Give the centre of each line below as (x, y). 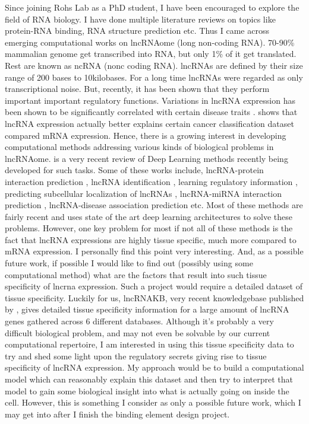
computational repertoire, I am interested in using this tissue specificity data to (149, 344)
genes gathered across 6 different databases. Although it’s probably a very (139, 321)
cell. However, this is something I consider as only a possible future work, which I (153, 402)
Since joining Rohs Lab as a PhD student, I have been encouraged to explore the (152, 7)
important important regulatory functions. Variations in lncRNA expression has (150, 100)
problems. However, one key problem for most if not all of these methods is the (149, 228)
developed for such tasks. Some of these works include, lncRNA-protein (134, 170)
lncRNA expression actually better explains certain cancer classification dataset (149, 123)
